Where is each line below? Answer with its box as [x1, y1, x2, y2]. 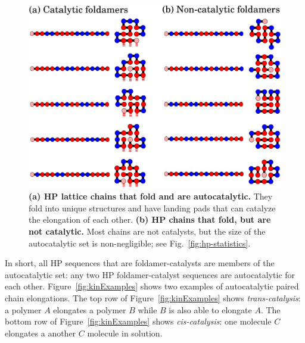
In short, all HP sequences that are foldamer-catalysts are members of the [5, 257, 275, 269]
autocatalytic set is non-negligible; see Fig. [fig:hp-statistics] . [29, 236, 251, 249]
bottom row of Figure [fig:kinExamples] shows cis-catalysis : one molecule [5, 315, 272, 328]
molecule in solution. [87, 326, 163, 339]
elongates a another [5, 326, 76, 339]
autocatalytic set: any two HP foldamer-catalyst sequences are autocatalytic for [5, 268, 295, 280]
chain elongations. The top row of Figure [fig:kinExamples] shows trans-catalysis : [5, 291, 301, 304]
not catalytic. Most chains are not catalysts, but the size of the [29, 225, 266, 238]
